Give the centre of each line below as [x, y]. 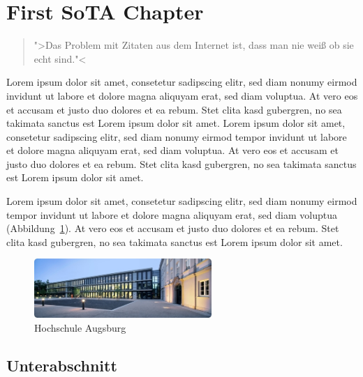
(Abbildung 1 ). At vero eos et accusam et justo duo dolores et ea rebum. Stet [173, 228]
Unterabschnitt [62, 365]
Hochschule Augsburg [80, 327]
